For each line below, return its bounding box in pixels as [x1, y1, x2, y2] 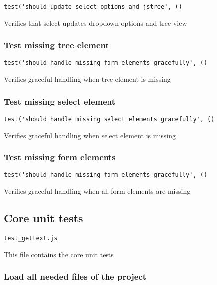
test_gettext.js [4, 234, 58, 242]
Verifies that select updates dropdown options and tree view [4, 17, 187, 28]
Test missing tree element [4, 39, 109, 51]
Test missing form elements [4, 151, 116, 163]
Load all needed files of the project [4, 270, 147, 283]
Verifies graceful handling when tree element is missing [4, 74, 171, 84]
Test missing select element [4, 95, 116, 107]
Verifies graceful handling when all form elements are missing [4, 186, 191, 196]
